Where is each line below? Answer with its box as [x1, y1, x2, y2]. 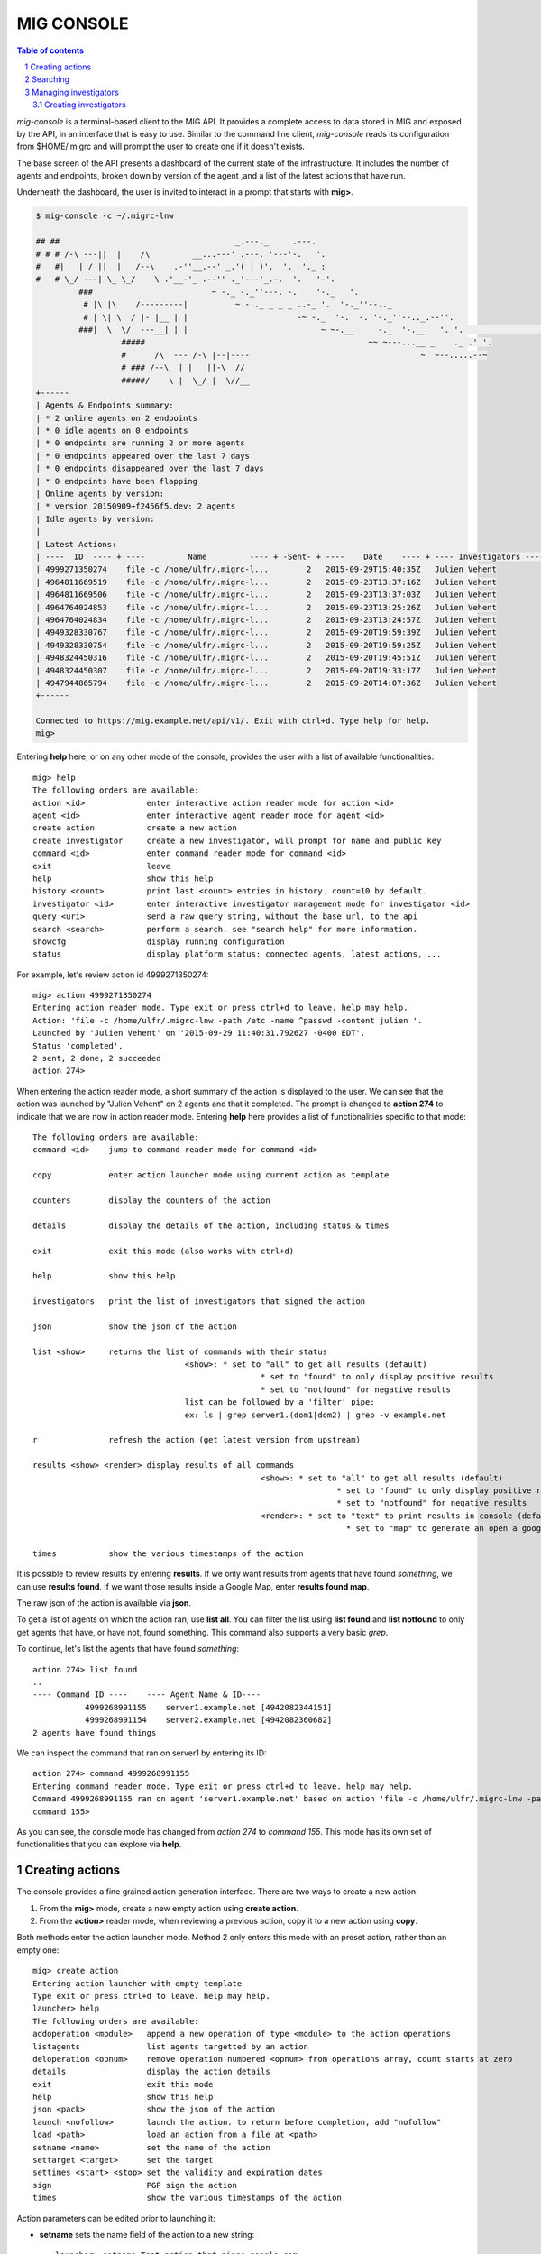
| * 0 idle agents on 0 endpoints [35, 426, 188, 436]
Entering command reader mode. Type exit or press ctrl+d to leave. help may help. [32, 1781, 414, 1791]
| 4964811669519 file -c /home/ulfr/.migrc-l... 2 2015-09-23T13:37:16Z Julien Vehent [35, 577, 498, 587]
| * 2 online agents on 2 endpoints [35, 413, 198, 423]
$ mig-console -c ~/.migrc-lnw [35, 211, 175, 221]
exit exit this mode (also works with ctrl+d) [32, 1245, 295, 1256]
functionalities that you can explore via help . [16, 1839, 182, 1850]
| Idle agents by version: [35, 514, 155, 524]
